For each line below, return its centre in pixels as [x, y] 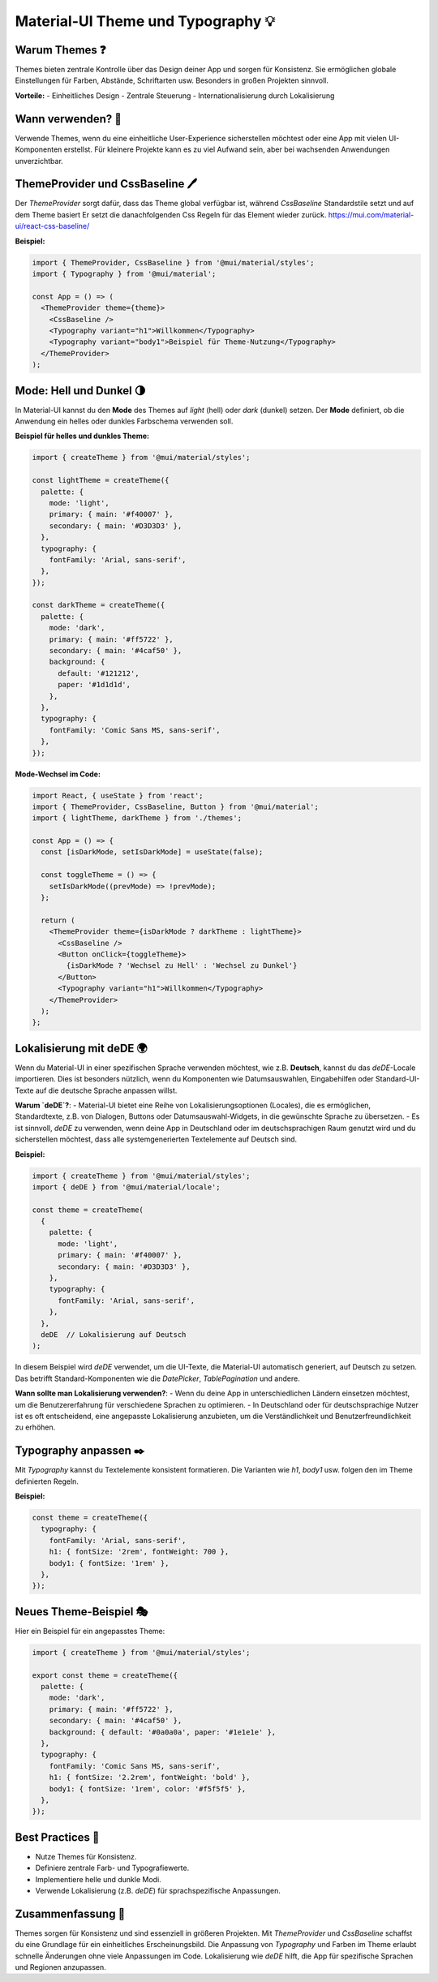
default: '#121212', [99, 673]
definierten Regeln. [47, 1481]
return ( [58, 920]
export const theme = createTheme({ [105, 1675]
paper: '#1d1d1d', [94, 685]
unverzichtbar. [39, 161]
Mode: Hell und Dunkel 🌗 [80, 391]
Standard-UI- [397, 1079]
